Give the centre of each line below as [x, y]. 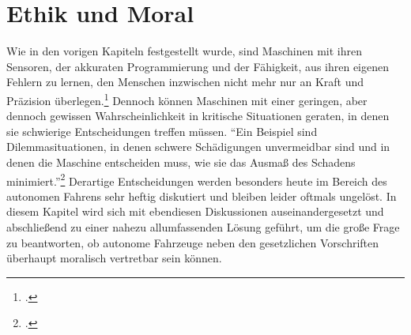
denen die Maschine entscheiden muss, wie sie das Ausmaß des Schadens [181, 162]
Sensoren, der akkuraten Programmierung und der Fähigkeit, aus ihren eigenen [198, 66]
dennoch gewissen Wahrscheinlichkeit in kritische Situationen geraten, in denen [198, 116]
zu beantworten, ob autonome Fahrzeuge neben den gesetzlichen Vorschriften [193, 242]
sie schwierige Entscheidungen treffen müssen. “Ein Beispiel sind [162, 131]
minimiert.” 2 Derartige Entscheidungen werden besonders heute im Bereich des [197, 179]
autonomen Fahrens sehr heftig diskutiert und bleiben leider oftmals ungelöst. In [202, 196]
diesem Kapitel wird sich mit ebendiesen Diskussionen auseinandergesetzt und [195, 211]
